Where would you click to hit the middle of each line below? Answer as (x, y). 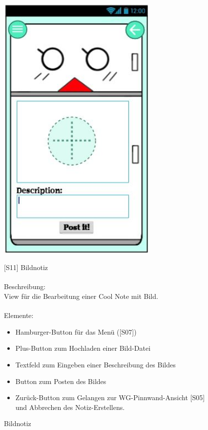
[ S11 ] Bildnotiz (26, 267)
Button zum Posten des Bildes (61, 381)
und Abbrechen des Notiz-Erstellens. (70, 407)
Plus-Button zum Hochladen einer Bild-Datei (83, 348)
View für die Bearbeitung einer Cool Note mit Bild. (81, 296)
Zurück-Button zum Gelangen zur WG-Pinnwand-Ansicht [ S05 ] (110, 397)
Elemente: (19, 315)
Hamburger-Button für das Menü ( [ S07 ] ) (76, 331)
